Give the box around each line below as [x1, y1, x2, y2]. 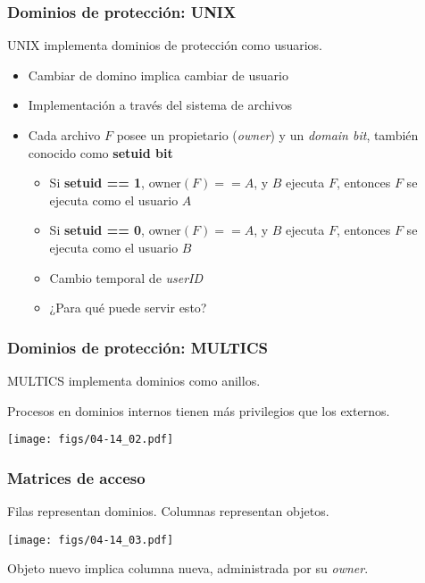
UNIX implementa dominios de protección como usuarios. [7, 36, 323, 54]
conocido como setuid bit [28, 143, 173, 162]
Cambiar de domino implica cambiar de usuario [28, 65, 288, 84]
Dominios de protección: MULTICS [7, 336, 269, 358]
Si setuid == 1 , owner [49, 173, 181, 192]
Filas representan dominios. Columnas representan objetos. [7, 502, 329, 521]
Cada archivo [28, 126, 101, 144]
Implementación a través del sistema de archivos [28, 96, 292, 114]
